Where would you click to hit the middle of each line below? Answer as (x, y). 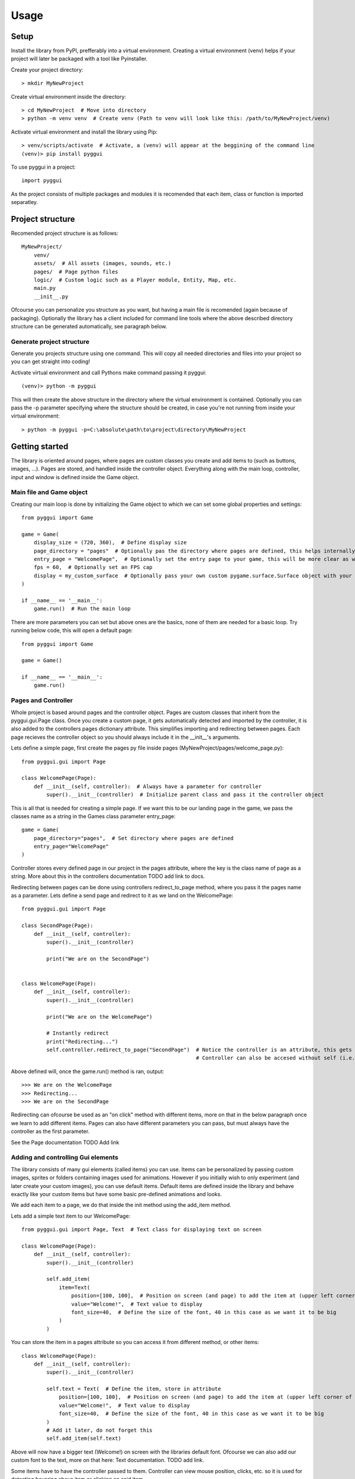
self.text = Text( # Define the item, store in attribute (134, 1389)
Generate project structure (50, 341)
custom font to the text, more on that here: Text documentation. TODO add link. (107, 1460)
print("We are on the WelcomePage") (100, 1017)
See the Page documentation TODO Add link (65, 1142)
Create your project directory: (47, 70)
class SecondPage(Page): (57, 926)
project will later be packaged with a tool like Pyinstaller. (79, 59)
